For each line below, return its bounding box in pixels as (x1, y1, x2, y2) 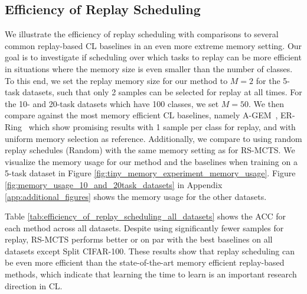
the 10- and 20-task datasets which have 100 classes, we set (5, 97, 219, 109)
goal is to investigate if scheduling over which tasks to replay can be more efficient (5, 51, 302, 63)
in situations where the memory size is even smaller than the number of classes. (5, 62, 293, 75)
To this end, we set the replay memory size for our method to (5, 74, 228, 86)
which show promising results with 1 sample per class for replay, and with (28, 120, 296, 133)
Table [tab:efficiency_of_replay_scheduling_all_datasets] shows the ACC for (5, 210, 286, 222)
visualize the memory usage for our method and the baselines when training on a (5, 155, 298, 167)
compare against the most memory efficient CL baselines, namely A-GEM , (5, 109, 278, 121)
